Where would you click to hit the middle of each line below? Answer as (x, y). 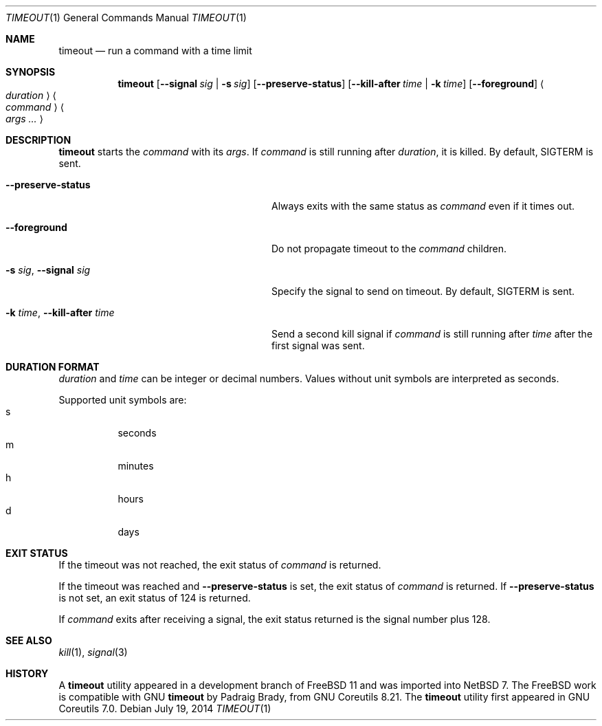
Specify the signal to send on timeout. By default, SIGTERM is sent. (423, 291)
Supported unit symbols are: (123, 400)
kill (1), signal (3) (93, 652)
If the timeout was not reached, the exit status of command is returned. (220, 565)
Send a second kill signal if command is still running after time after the (432, 334)
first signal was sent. (318, 345)
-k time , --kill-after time (60, 312)
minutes (136, 466)
